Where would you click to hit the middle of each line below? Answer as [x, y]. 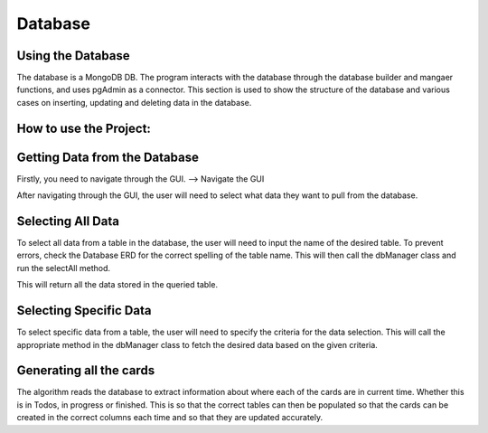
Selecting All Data [68, 221]
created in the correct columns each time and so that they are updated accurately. [170, 418]
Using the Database [73, 56]
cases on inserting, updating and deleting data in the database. [134, 102]
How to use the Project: [84, 128]
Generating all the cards [86, 371]
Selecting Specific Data [84, 311]
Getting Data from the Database [108, 157]
